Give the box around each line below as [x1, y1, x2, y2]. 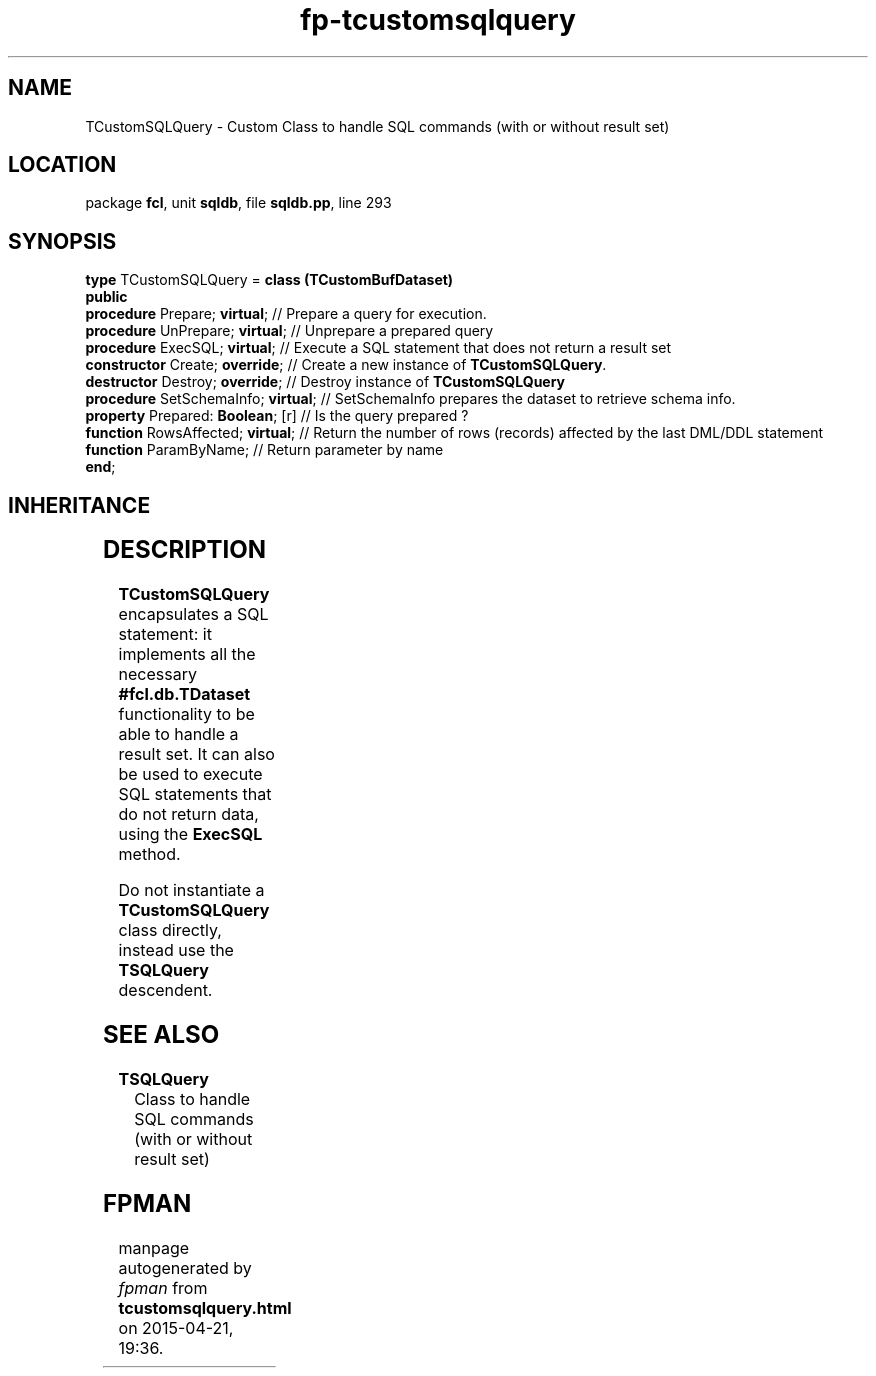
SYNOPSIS [8, 228, 117, 254]
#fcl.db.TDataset [118, 684, 251, 705]
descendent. [118, 980, 213, 1001]
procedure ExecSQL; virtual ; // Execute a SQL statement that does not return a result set [85, 339, 672, 357]
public [85, 288, 128, 306]
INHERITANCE [8, 492, 151, 518]
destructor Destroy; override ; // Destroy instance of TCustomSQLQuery [85, 373, 566, 391]
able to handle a [118, 724, 239, 745]
